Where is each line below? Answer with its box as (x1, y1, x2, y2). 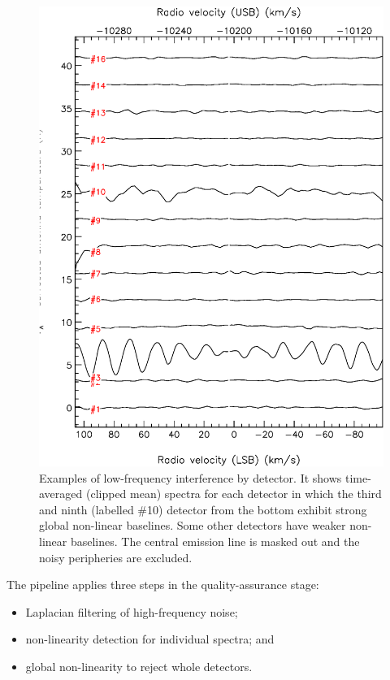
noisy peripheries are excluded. (39, 548, 193, 565)
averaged (39, 485, 83, 502)
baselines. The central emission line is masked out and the (70, 533, 360, 550)
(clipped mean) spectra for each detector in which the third (85, 485, 382, 502)
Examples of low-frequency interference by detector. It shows (39, 469, 342, 486)
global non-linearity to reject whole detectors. (25, 658, 253, 674)
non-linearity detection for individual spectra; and (25, 630, 275, 648)
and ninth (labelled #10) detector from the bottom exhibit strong (39, 500, 367, 518)
